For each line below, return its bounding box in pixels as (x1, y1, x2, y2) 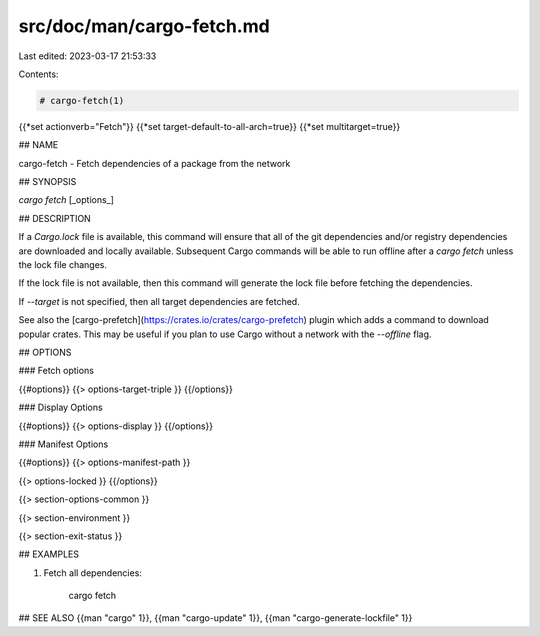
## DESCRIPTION (18, 212, 92, 224)
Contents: (18, 68, 59, 80)
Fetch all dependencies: (43, 566, 142, 579)
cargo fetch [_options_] (18, 194, 115, 206)
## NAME (18, 139, 59, 151)
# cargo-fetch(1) (39, 95, 125, 106)
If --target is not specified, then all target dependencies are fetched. (18, 295, 300, 307)
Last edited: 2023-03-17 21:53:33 (18, 50, 157, 62)
